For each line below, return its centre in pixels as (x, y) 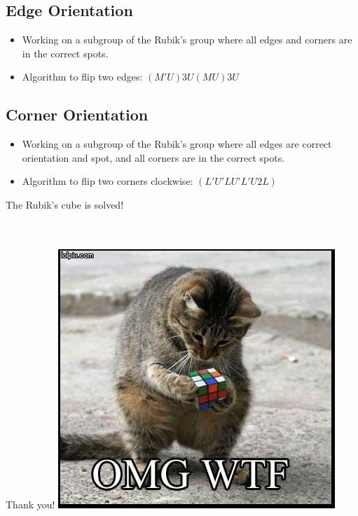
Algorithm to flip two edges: (82, 77)
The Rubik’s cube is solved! (65, 204)
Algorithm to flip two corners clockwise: (108, 181)
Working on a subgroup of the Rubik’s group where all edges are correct (177, 144)
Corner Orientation (77, 114)
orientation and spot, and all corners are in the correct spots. (153, 157)
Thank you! (30, 504)
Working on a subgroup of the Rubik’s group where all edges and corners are (187, 40)
